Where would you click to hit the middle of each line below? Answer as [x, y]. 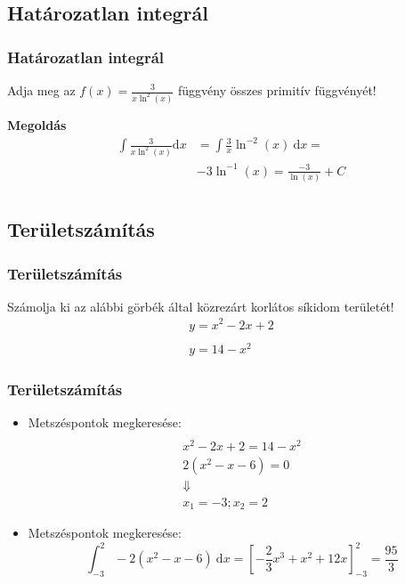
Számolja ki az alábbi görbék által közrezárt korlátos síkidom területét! [201, 306]
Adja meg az [41, 90]
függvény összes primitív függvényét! [277, 90]
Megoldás [37, 124]
